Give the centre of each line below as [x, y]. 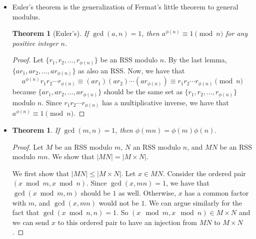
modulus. [26, 16]
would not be [119, 202]
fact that [26, 212]
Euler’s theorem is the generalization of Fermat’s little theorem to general [125, 6]
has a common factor [217, 193]
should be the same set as [143, 92]
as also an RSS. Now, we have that [131, 70]
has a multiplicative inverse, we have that [165, 102]
